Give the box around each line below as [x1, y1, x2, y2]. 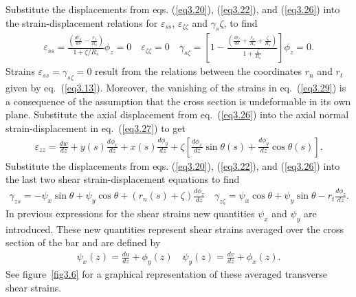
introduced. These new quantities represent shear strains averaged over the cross [5, 221, 344, 236]
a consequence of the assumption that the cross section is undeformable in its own [5, 93, 351, 108]
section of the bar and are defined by [5, 235, 161, 250]
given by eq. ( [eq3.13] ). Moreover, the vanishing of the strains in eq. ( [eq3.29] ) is [5, 80, 346, 95]
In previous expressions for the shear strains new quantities [5, 206, 255, 220]
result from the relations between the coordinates [95, 64, 302, 78]
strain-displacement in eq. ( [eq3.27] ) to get [5, 121, 186, 135]
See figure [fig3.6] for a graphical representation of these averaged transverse [5, 267, 328, 281]
